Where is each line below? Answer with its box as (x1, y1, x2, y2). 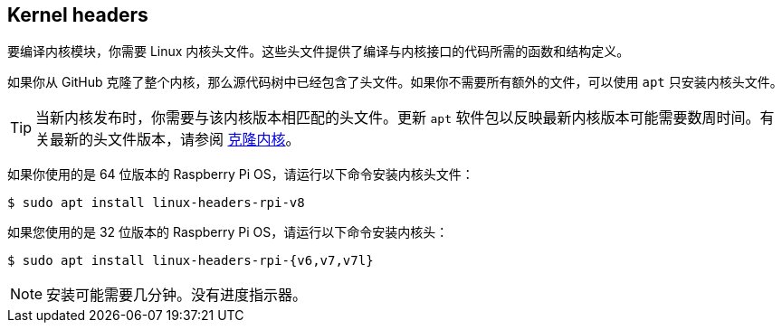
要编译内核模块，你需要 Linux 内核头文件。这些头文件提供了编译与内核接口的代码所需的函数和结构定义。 (7, 43, 630, 60)
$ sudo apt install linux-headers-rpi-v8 (7, 195, 305, 211)
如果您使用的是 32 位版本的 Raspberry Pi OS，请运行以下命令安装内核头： (7, 224, 449, 240)
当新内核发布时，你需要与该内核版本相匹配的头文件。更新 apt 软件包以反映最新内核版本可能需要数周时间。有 (35, 108, 775, 127)
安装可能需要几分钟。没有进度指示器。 (46, 286, 308, 305)
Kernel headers (7, 4, 148, 26)
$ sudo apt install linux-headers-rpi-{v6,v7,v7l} (7, 253, 374, 269)
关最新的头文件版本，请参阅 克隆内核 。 (35, 130, 300, 149)
